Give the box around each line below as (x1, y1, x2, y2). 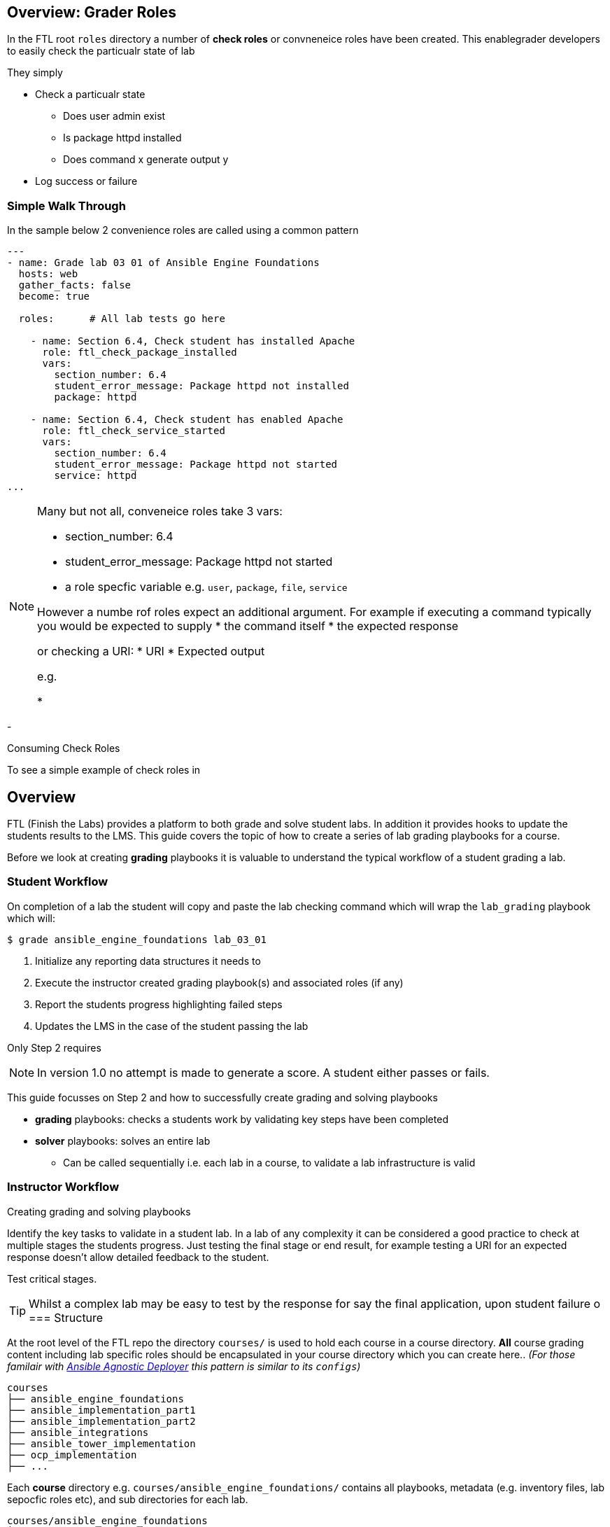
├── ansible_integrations (7, 1426, 149, 1438)
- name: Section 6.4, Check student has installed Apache (30, 335, 355, 347)
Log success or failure (35, 175, 138, 188)
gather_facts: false (18, 279, 132, 291)
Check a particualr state (35, 88, 146, 101)
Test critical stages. (7, 1272, 97, 1285)
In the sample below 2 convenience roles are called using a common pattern (7, 224, 359, 237)
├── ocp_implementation (7, 1449, 137, 1460)
